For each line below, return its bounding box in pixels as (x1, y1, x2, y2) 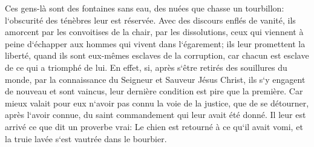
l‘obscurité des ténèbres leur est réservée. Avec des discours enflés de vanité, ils (5, 13, 296, 26)
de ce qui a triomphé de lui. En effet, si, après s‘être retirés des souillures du (5, 60, 287, 73)
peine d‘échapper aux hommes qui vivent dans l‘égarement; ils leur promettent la (5, 37, 306, 50)
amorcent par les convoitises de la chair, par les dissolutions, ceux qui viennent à (5, 25, 304, 38)
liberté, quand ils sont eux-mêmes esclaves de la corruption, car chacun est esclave (5, 49, 309, 62)
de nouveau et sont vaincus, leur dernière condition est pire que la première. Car (5, 85, 303, 97)
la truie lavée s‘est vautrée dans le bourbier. (5, 132, 167, 145)
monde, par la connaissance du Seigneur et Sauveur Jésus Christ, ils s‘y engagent (5, 73, 306, 85)
